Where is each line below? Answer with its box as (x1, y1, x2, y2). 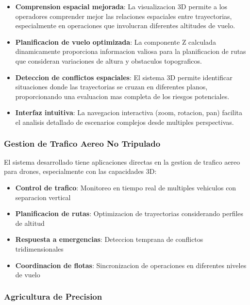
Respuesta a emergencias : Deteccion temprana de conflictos (15, 234, 203, 244)
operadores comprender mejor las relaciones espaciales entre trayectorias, (15, 11, 232, 21)
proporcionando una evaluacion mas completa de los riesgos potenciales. (15, 91, 230, 101)
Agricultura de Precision (4, 290, 102, 302)
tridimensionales (15, 243, 64, 254)
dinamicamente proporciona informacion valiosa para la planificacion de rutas (15, 46, 246, 56)
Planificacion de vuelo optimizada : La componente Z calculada (15, 36, 216, 47)
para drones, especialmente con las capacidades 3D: (4, 166, 157, 176)
